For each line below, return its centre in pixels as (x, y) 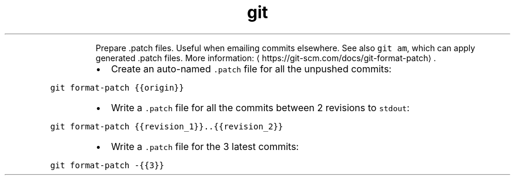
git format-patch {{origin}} (117, 87)
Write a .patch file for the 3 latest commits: (205, 146)
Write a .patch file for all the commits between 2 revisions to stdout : (260, 107)
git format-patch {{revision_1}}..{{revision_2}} (167, 126)
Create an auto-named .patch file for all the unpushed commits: (251, 69)
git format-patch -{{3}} (107, 165)
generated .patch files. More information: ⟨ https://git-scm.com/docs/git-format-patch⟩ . (266, 58)
